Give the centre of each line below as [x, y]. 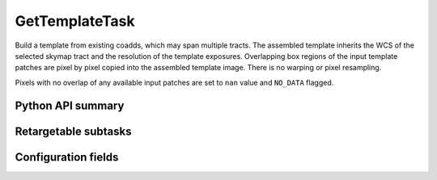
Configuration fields [67, 157]
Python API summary [70, 105]
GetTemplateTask [75, 21]
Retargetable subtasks [74, 131]
